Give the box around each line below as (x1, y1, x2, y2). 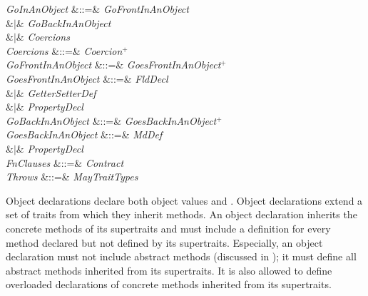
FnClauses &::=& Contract (6, 155, 124, 170)
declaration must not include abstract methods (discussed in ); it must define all (6, 249, 357, 264)
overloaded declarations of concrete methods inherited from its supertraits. (6, 277, 332, 292)
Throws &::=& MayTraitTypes (6, 169, 138, 184)
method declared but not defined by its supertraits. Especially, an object (6, 235, 323, 250)
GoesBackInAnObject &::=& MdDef (6, 127, 163, 142)
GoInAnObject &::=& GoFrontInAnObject (6, 1, 189, 16)
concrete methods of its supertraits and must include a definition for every (6, 220, 331, 235)
